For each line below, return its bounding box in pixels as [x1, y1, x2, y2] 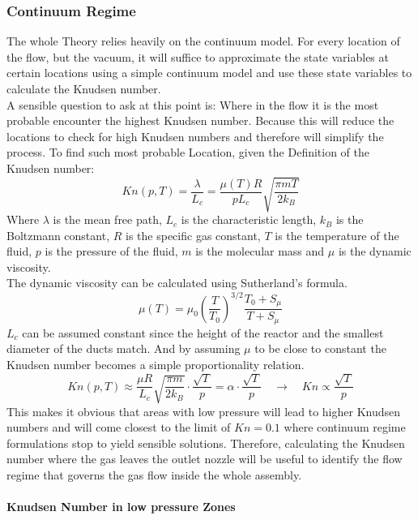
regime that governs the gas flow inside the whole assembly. [6, 466, 302, 483]
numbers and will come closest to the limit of [6, 419, 231, 436]
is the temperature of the [275, 226, 399, 243]
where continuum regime [284, 419, 406, 436]
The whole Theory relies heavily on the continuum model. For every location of [6, 32, 400, 49]
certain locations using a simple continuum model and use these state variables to [6, 64, 412, 81]
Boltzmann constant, [6, 226, 110, 243]
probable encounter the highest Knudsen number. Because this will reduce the [6, 112, 395, 129]
